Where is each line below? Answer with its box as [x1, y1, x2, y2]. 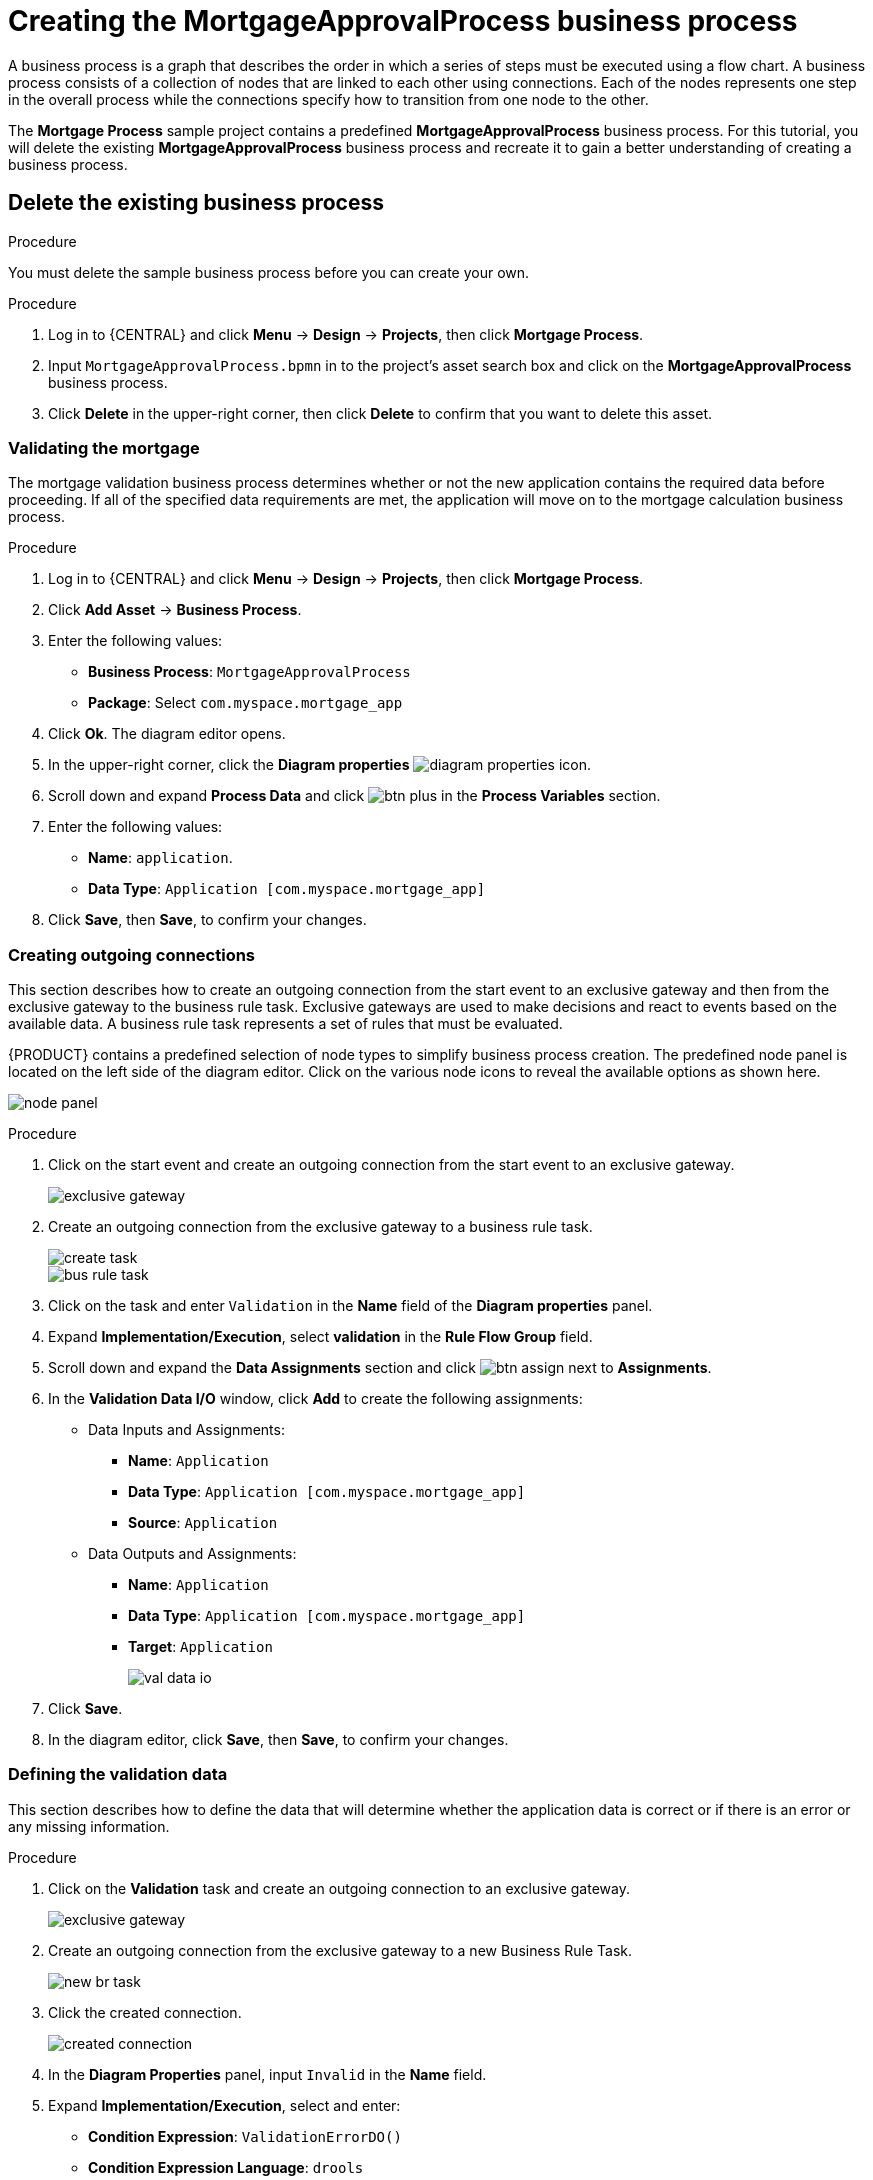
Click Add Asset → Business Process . [48, 601, 302, 619]
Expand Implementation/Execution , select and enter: [48, 2096, 401, 2114]
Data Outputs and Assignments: [88, 1545, 297, 1563]
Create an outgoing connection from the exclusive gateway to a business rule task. [48, 1218, 593, 1236]
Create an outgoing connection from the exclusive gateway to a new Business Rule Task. [48, 1941, 633, 1959]
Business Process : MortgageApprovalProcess [88, 663, 411, 681]
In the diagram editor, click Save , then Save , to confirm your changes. [48, 1731, 509, 1749]
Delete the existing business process [8, 190, 384, 216]
